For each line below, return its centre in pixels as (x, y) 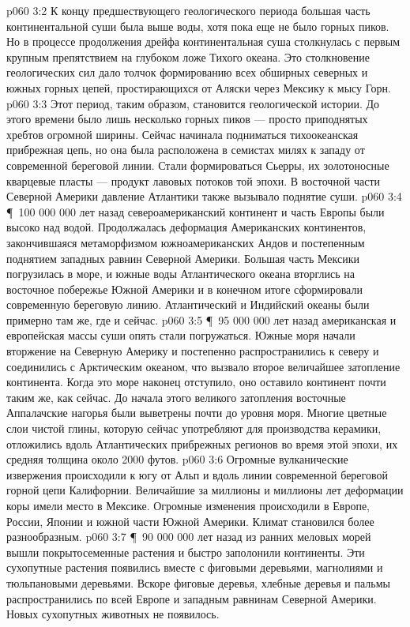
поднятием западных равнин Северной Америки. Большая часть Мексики (183, 258)
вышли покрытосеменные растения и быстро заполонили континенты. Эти (186, 552)
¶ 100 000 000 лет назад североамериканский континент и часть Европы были (196, 211)
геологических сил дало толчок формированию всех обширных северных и (187, 72)
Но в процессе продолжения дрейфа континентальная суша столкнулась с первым (203, 41)
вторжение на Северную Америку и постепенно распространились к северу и (193, 351)
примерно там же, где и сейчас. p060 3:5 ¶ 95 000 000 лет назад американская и (201, 319)
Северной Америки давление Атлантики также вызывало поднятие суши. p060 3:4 (204, 196)
